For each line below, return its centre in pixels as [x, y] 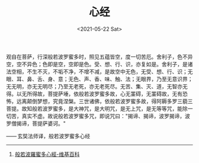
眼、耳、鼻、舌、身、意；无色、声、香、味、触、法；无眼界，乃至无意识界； [99, 79]
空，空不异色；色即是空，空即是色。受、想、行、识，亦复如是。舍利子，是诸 [99, 64]
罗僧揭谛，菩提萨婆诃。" [36, 123]
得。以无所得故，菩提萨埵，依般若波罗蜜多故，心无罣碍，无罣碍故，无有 [94, 94]
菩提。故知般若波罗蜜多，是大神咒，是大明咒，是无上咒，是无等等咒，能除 [97, 108]
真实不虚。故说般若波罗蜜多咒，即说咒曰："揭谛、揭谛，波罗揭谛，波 [106, 116]
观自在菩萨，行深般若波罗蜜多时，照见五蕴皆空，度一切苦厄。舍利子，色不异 [99, 56]
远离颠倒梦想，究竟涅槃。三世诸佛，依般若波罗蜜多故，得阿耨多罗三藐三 [105, 101]
